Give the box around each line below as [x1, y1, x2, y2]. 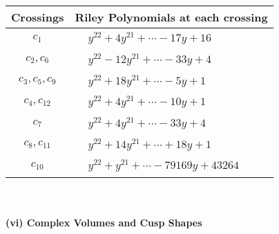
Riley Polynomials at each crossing [75, 9, 268, 25]
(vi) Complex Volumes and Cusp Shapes [6, 215, 202, 229]
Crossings [11, 9, 64, 25]
